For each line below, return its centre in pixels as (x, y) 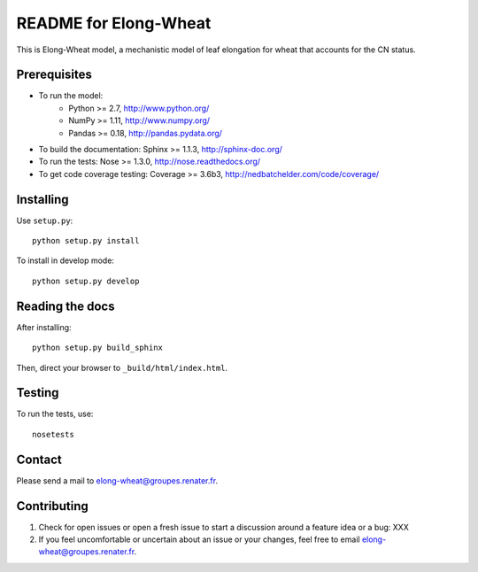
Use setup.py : (45, 220)
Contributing (52, 506)
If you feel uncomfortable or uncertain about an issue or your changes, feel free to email (199, 539)
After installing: (44, 327)
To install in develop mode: (66, 260)
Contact (39, 459)
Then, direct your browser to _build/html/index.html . (122, 367)
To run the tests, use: (55, 414)
